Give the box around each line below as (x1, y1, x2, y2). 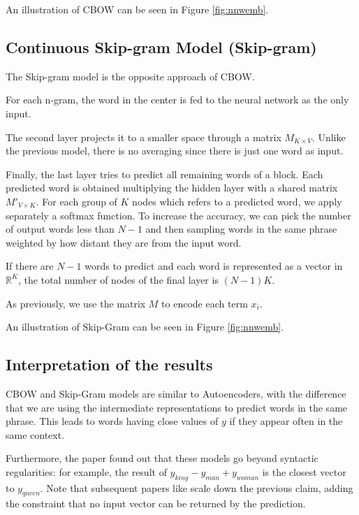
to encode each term (161, 296, 248, 310)
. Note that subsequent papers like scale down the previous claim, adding (40, 480, 353, 495)
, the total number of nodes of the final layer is (18, 272, 219, 286)
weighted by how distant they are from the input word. (6, 235, 242, 249)
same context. (6, 427, 65, 442)
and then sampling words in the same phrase (145, 222, 337, 236)
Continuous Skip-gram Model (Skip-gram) (6, 36, 317, 57)
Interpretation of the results (6, 354, 213, 375)
